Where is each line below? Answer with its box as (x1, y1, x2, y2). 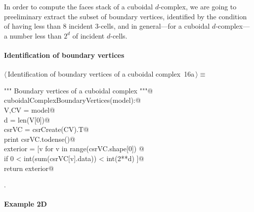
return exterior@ (4, 163, 54, 173)
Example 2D (4, 199, 47, 209)
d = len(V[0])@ (4, 114, 50, 125)
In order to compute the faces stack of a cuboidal (4, 1, 153, 11)
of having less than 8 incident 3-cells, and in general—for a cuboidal (4, 21, 210, 31)
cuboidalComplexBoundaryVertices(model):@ (4, 95, 141, 105)
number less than (9, 30, 62, 41)
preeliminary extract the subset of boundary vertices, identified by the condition (4, 11, 247, 21)
